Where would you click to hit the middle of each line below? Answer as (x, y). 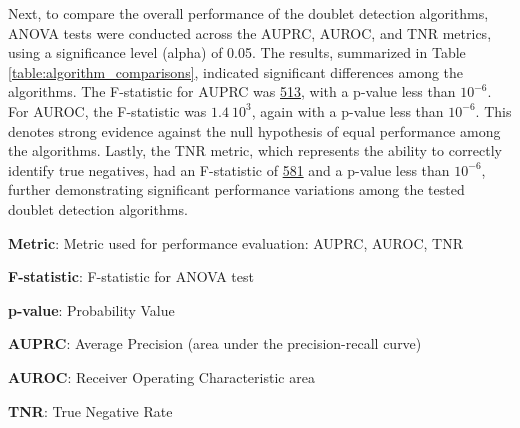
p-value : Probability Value (91, 309)
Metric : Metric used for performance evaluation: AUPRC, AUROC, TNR (235, 242)
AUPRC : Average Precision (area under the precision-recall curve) (215, 343)
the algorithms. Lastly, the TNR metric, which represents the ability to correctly (255, 150)
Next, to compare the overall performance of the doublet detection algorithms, (248, 13)
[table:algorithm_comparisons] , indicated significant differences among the (236, 71)
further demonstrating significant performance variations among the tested (236, 189)
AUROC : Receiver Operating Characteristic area (161, 376)
